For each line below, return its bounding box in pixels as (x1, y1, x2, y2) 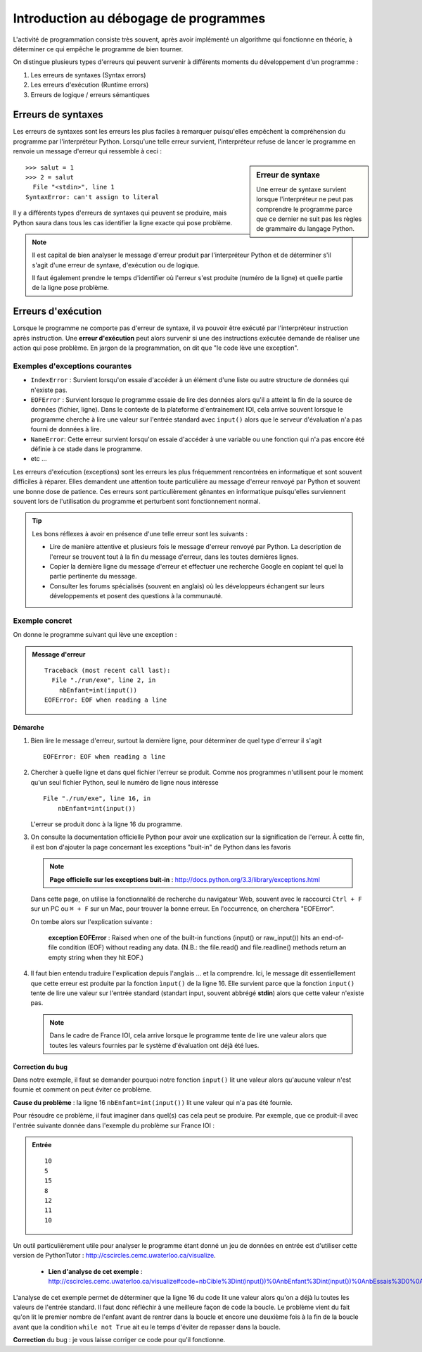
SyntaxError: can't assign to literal (25, 193, 160, 201)
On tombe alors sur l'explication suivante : (30, 917, 153, 925)
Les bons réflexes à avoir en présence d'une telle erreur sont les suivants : (32, 529, 248, 538)
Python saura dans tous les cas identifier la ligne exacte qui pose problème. (13, 218, 233, 227)
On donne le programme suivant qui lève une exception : (13, 631, 177, 639)
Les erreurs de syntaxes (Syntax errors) (30, 70, 146, 79)
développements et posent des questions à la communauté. (49, 592, 223, 600)
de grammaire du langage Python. (256, 225, 355, 233)
